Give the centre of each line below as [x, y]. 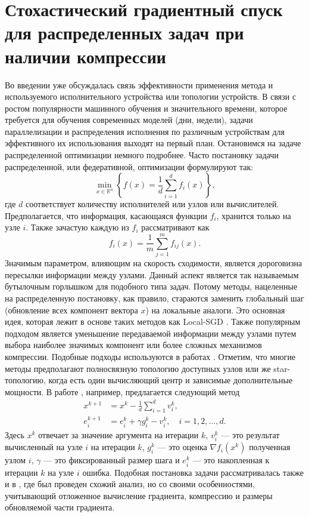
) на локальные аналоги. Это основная [215, 310]
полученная [270, 447]
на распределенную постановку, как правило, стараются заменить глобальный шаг [154, 298]
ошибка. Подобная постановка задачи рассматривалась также [193, 472]
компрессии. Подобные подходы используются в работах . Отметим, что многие [150, 356]
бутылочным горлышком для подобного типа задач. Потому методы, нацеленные [151, 286]
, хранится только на [254, 215]
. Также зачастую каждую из [77, 227]
